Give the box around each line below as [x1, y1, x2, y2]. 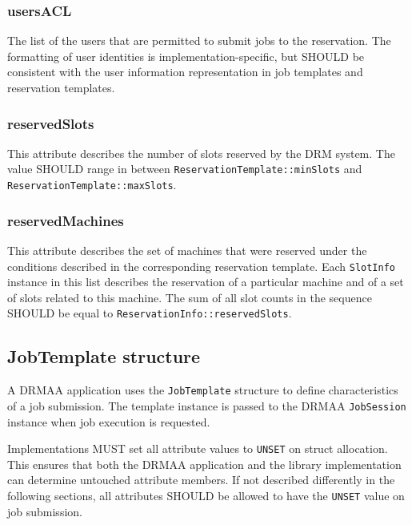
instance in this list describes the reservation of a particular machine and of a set [7, 273, 404, 290]
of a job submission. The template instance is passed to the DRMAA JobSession [7, 397, 406, 414]
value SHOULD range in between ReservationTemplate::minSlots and [7, 160, 362, 177]
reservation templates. [7, 79, 115, 95]
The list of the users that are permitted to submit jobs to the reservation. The [7, 32, 391, 49]
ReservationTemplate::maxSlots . [7, 176, 177, 193]
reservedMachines [7, 210, 124, 230]
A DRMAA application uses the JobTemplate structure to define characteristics [7, 382, 398, 398]
